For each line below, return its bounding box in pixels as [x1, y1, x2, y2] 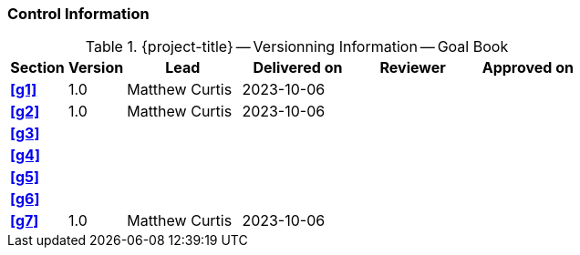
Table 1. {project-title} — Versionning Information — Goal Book [85, 37, 509, 56]
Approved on [482, 58, 574, 77]
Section [10, 58, 65, 77]
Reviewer [379, 58, 446, 77]
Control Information [7, 5, 150, 23]
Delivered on [253, 58, 343, 77]
